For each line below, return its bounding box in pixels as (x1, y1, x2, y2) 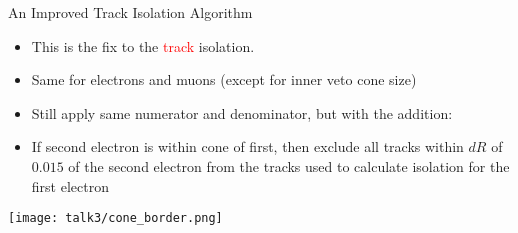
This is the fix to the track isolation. (31, 35, 255, 56)
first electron (31, 175, 109, 196)
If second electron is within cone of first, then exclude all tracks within (31, 136, 464, 157)
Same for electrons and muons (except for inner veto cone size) (31, 69, 417, 90)
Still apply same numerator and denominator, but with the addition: (31, 102, 453, 123)
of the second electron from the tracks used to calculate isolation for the (68, 155, 510, 176)
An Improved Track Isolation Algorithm (8, 2, 253, 22)
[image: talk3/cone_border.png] (8, 211, 223, 226)
